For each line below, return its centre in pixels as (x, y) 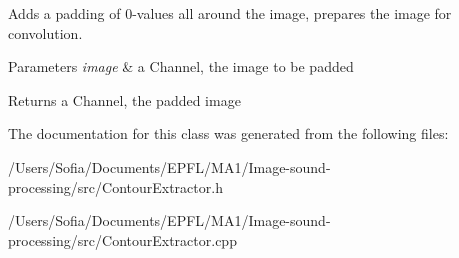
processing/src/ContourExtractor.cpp (122, 239)
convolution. (45, 32)
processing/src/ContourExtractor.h (115, 186)
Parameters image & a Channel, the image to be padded (181, 66)
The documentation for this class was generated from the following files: (228, 133)
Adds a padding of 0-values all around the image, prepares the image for (230, 13)
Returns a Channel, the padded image (124, 99)
